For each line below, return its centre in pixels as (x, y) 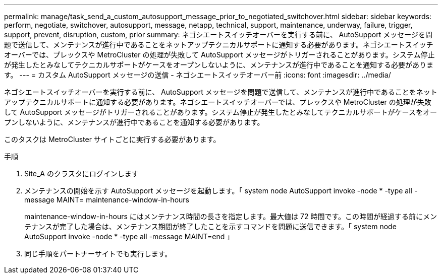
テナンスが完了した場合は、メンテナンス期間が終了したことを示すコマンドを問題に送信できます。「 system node (210, 226)
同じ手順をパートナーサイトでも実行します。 (98, 254)
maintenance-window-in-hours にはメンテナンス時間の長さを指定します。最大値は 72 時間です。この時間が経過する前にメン (231, 216)
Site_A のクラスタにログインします (81, 173)
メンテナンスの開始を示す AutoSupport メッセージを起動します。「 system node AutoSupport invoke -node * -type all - (221, 191)
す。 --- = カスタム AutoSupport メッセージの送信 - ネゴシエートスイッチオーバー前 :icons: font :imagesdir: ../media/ (198, 75)
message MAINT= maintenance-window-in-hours (107, 200)
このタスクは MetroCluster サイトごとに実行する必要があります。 (112, 139)
